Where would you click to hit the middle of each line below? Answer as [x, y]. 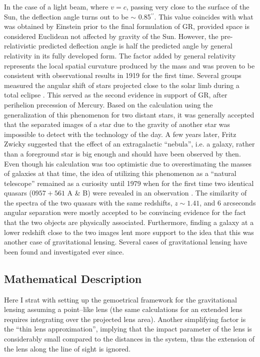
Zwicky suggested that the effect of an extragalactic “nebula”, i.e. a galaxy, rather [129, 144]
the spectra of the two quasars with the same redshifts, [88, 202]
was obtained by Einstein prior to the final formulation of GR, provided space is [127, 26]
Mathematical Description [73, 278]
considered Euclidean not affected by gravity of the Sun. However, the [111, 36]
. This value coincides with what [204, 16]
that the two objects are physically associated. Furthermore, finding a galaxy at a [129, 222]
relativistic [20, 46]
